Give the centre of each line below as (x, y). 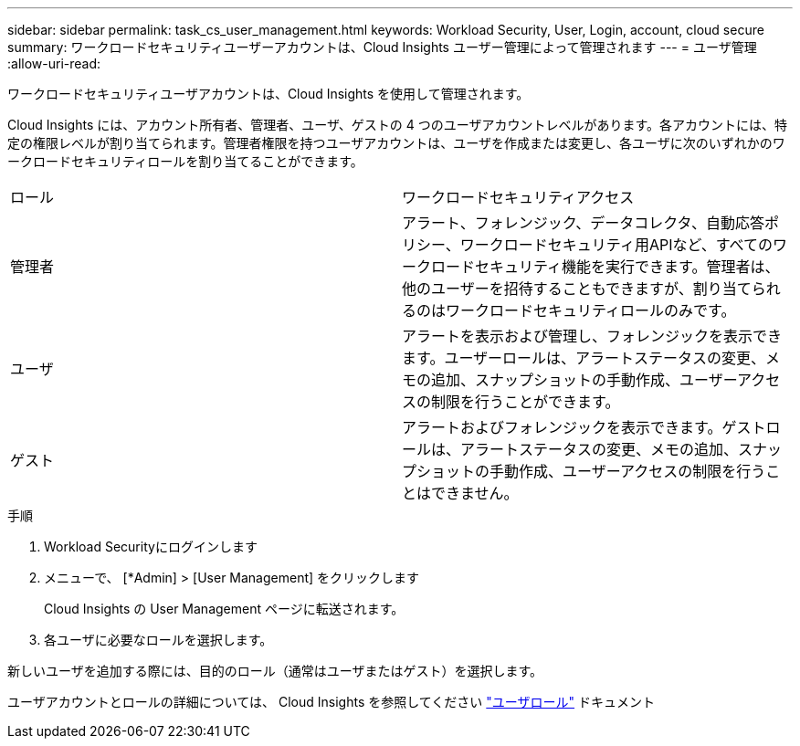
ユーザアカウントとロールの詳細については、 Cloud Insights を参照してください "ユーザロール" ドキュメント (332, 702)
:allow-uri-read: (54, 63)
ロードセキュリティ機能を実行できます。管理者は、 (605, 267)
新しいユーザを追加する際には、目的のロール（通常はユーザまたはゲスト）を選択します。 (275, 671)
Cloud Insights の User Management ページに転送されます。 (224, 609)
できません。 (475, 493)
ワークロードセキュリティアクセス (518, 197)
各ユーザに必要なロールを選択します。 (158, 640)
